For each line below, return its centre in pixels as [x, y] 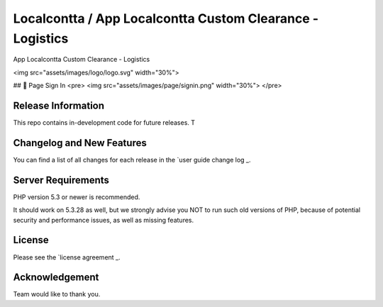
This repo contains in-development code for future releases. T [104, 123]
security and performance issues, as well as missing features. [104, 220]
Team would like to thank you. [57, 294]
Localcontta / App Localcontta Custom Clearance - [166, 18]
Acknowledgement [56, 278]
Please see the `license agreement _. [67, 257]
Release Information [59, 105]
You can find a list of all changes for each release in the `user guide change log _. [132, 160]
